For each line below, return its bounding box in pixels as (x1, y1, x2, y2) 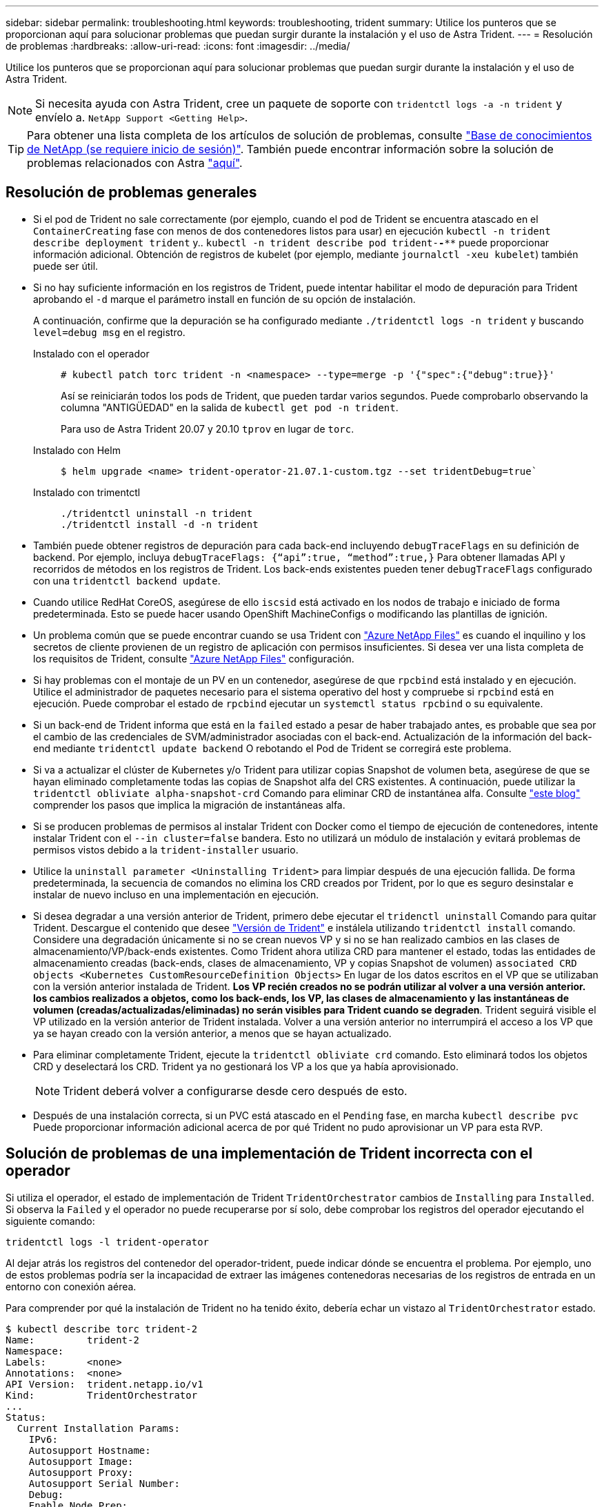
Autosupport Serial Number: (28, 1477, 180, 1489)
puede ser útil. (33, 259, 99, 272)
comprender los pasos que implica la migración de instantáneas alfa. (33, 798, 345, 811)
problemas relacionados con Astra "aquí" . (27, 156, 243, 170)
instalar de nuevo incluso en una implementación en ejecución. (33, 888, 319, 900)
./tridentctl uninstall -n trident (61, 507, 253, 519)
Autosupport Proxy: (28, 1466, 134, 1478)
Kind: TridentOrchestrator (6, 1389, 198, 1401)
